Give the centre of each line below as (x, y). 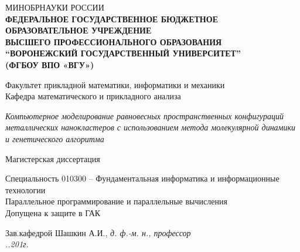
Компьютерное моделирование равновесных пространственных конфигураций (144, 115)
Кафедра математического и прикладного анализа (93, 96)
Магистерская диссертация (53, 158)
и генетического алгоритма (55, 138)
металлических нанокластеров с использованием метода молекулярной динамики (151, 127)
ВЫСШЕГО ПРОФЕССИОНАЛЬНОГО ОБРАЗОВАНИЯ (114, 41)
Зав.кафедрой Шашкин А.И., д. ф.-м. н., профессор (98, 232)
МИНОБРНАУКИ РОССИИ (55, 7)
